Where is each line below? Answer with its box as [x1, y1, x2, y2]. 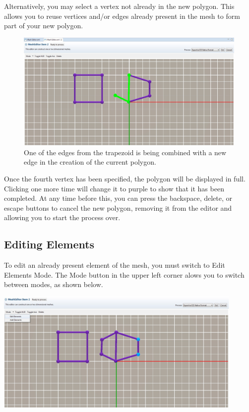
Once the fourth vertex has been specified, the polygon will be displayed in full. [4, 173, 246, 183]
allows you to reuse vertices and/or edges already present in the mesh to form [4, 10, 240, 21]
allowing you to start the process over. [4, 212, 121, 223]
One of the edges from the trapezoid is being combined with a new [24, 147, 227, 157]
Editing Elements [4, 236, 95, 252]
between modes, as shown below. [4, 279, 103, 290]
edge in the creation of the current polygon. [24, 157, 156, 167]
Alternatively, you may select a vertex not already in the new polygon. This [4, 1, 235, 11]
